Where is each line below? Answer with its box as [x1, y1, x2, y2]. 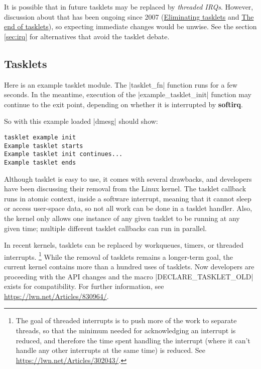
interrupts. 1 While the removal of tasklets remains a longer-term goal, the [4, 250, 233, 262]
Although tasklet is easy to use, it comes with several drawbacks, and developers [4, 173, 252, 184]
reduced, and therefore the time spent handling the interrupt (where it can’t [16, 335, 250, 345]
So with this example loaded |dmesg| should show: [4, 116, 158, 126]
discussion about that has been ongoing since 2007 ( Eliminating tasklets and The [4, 11, 254, 22]
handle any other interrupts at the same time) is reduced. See [16, 345, 205, 355]
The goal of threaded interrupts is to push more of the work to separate [16, 315, 237, 326]
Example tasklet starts [4, 142, 83, 150]
